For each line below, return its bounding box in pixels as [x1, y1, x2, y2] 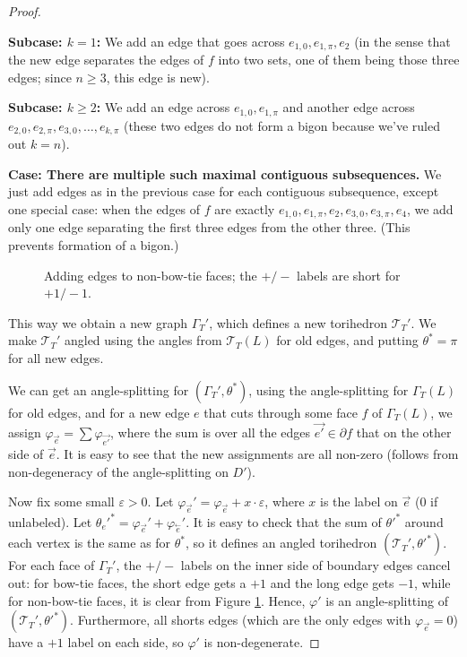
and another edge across [282, 98, 415, 117]
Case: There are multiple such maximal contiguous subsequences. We [8, 164, 442, 183]
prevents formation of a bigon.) [8, 235, 179, 254]
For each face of [8, 556, 95, 575]
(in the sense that [354, 31, 451, 50]
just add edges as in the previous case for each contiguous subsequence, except [8, 182, 439, 201]
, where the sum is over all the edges [109, 423, 311, 442]
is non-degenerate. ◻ [203, 633, 320, 652]
